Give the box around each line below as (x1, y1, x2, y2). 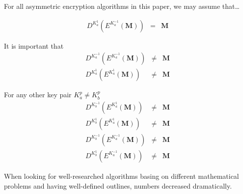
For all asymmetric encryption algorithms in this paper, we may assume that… (4, 1, 240, 11)
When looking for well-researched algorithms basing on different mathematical (4, 171, 239, 181)
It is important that (4, 40, 64, 51)
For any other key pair (4, 89, 72, 100)
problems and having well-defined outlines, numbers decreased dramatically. (4, 180, 232, 191)
